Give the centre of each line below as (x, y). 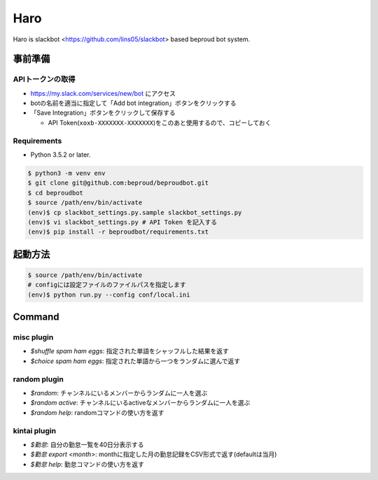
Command (36, 317)
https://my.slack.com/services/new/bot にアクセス (103, 93)
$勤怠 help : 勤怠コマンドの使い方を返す (87, 464)
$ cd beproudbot (56, 193)
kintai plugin (34, 430)
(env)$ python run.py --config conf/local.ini (109, 295)
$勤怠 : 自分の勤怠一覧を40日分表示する (87, 444)
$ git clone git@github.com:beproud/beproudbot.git (118, 183)
